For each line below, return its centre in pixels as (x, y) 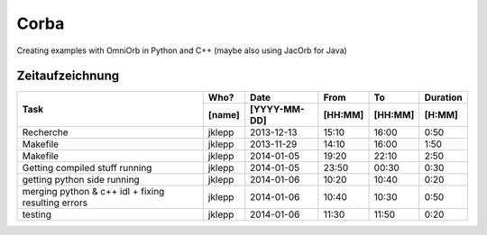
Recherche (45, 132)
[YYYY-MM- (277, 110)
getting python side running (81, 180)
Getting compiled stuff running (87, 168)
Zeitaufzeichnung (68, 76)
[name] (224, 115)
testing (37, 214)
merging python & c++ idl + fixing (93, 192)
